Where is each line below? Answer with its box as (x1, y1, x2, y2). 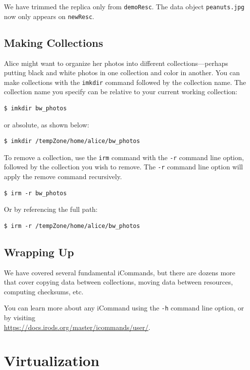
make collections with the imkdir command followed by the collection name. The (4, 77, 246, 87)
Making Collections (4, 35, 103, 50)
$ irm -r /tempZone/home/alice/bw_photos (4, 222, 140, 229)
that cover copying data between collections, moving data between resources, (4, 277, 233, 287)
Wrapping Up (4, 244, 74, 259)
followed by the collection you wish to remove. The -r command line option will (4, 162, 243, 172)
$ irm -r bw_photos (4, 189, 67, 197)
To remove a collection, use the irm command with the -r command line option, (4, 152, 244, 162)
